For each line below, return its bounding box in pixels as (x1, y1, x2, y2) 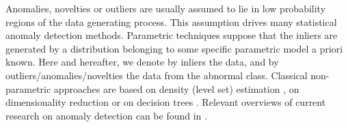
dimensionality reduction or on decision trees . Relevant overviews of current (5, 95, 326, 109)
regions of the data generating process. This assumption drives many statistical (5, 14, 337, 29)
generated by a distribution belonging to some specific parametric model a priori (5, 41, 343, 55)
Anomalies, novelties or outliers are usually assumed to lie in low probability (5, 1, 326, 15)
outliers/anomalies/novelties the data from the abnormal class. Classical (5, 68, 308, 82)
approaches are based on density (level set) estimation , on (53, 81, 299, 96)
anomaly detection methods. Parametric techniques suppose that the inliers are (5, 28, 338, 42)
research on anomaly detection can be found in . (5, 108, 207, 122)
